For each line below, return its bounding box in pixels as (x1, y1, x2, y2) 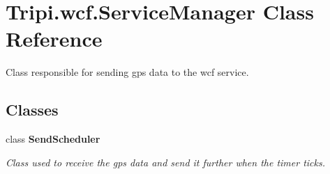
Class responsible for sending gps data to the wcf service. (6, 65, 249, 79)
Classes (6, 99, 59, 120)
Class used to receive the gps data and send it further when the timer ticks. (6, 155, 326, 169)
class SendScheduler (6, 132, 100, 146)
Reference (6, 24, 103, 53)
